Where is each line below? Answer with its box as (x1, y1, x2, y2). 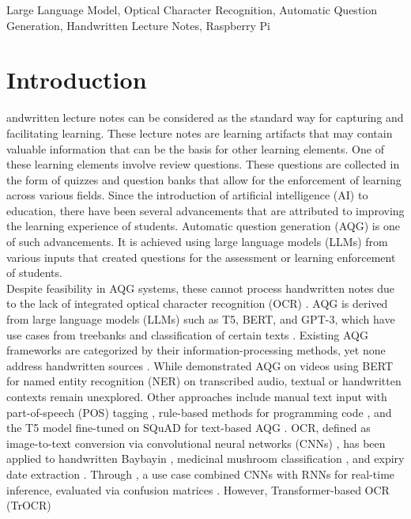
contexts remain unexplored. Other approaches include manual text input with (6, 388, 387, 404)
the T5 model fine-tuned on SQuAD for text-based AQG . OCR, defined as (6, 419, 371, 436)
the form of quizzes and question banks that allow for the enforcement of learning (6, 171, 402, 188)
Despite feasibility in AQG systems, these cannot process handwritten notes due (6, 279, 395, 296)
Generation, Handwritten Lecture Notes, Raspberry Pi (6, 17, 270, 33)
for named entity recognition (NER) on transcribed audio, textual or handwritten (6, 373, 402, 389)
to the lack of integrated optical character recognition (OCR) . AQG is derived (6, 295, 388, 312)
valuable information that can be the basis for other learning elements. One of (6, 140, 384, 157)
